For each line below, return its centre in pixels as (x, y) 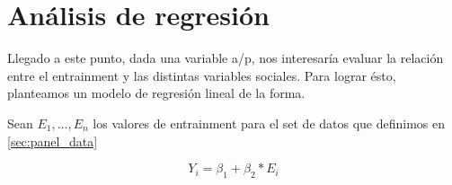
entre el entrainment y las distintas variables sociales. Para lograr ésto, (202, 75)
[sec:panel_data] (53, 141)
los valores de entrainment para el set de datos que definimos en (269, 123)
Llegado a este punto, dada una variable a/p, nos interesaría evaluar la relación (226, 58)
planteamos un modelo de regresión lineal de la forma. (156, 93)
